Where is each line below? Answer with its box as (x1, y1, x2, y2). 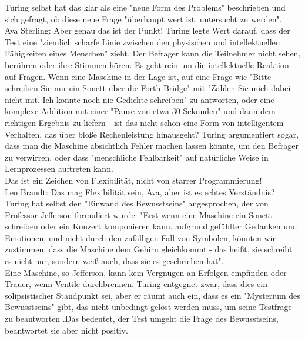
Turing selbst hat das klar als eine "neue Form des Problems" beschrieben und (5, 1, 286, 13)
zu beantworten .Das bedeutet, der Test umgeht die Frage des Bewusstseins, (5, 312, 279, 325)
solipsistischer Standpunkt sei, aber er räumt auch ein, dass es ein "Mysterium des (5, 289, 300, 301)
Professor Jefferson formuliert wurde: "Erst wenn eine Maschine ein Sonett (5, 208, 272, 221)
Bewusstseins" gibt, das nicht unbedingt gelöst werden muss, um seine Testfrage (5, 301, 292, 313)
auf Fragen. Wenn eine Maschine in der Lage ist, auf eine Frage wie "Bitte (5, 70, 272, 82)
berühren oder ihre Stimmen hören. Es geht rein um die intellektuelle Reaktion (5, 58, 289, 71)
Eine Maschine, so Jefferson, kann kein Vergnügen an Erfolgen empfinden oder (5, 266, 287, 278)
